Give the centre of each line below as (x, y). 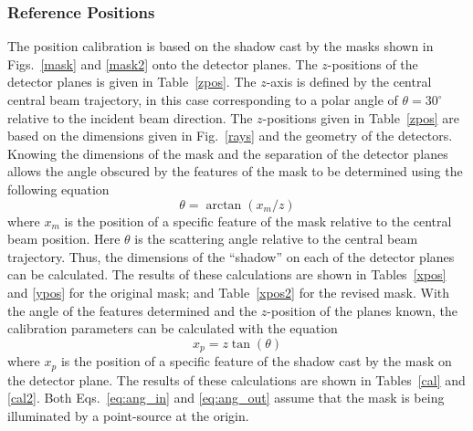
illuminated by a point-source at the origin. (128, 415)
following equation (58, 189)
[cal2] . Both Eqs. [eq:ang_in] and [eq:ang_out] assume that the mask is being (226, 398)
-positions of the (373, 63)
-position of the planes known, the (362, 310)
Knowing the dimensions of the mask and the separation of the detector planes (228, 153)
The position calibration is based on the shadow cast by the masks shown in (221, 46)
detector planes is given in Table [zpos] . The (132, 82)
